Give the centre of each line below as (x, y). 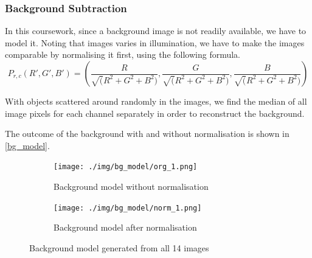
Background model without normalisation (131, 187)
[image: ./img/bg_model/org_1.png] (126, 167)
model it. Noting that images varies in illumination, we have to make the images (155, 42)
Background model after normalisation (125, 227)
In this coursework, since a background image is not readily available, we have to (156, 31)
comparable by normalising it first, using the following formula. (123, 54)
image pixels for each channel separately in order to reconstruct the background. (155, 113)
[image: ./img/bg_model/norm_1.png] (128, 208)
